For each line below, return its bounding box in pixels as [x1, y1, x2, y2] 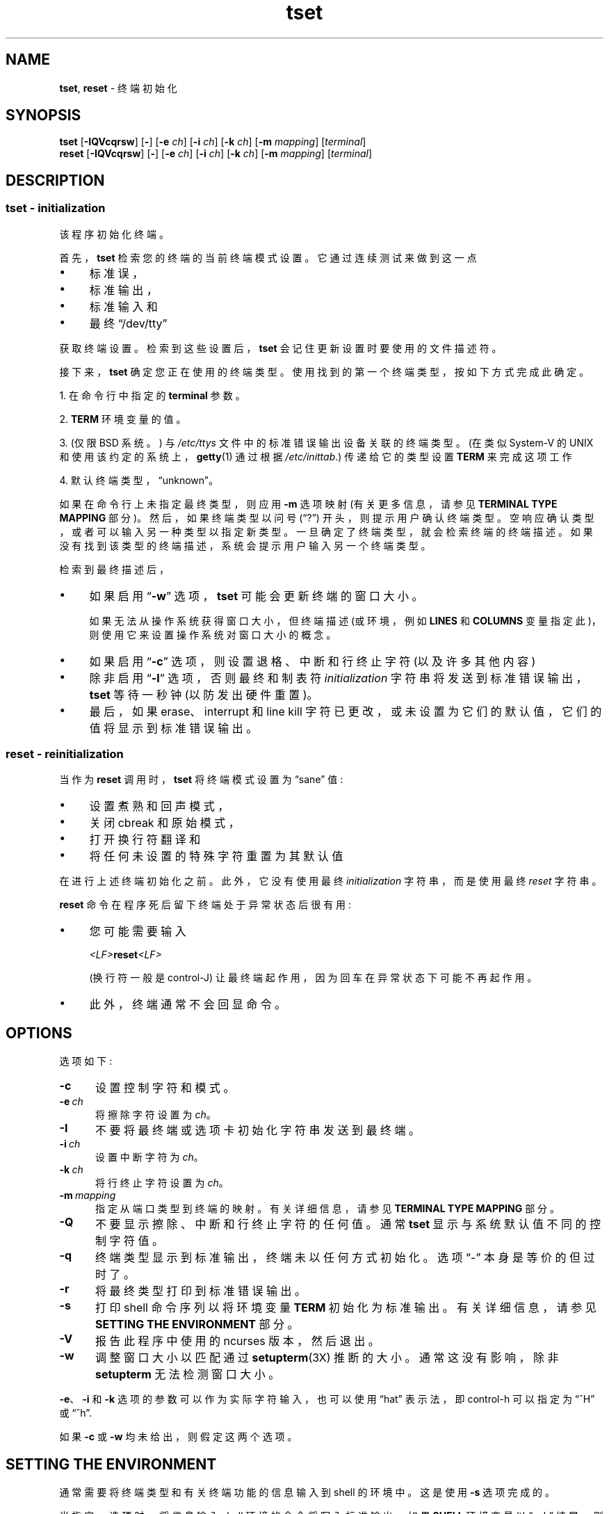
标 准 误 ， [89, 266, 144, 280]
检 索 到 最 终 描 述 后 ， [59, 563, 169, 575]
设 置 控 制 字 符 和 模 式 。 [95, 1081, 235, 1095]
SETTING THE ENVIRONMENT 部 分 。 [95, 1317, 299, 1332]
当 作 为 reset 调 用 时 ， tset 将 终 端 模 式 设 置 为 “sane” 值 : [59, 773, 343, 786]
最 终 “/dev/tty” [89, 316, 168, 330]
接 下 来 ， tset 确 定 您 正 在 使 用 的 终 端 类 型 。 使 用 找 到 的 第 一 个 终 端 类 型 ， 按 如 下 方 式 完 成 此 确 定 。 [59, 365, 590, 378]
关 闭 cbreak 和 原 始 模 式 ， [89, 816, 240, 830]
